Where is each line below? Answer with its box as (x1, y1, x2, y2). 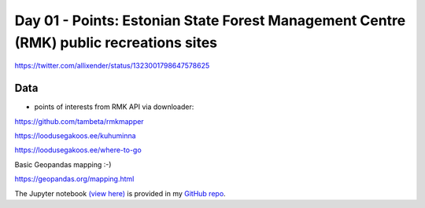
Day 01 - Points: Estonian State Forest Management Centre (14, 12, 406, 29)
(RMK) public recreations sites (14, 34, 218, 51)
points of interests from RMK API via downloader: (34, 102, 194, 111)
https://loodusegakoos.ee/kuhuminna (14, 131, 137, 140)
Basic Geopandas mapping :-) (14, 159, 112, 169)
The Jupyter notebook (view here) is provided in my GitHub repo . (14, 188, 226, 198)
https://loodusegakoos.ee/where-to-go (14, 145, 142, 155)
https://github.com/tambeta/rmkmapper (14, 116, 145, 126)
